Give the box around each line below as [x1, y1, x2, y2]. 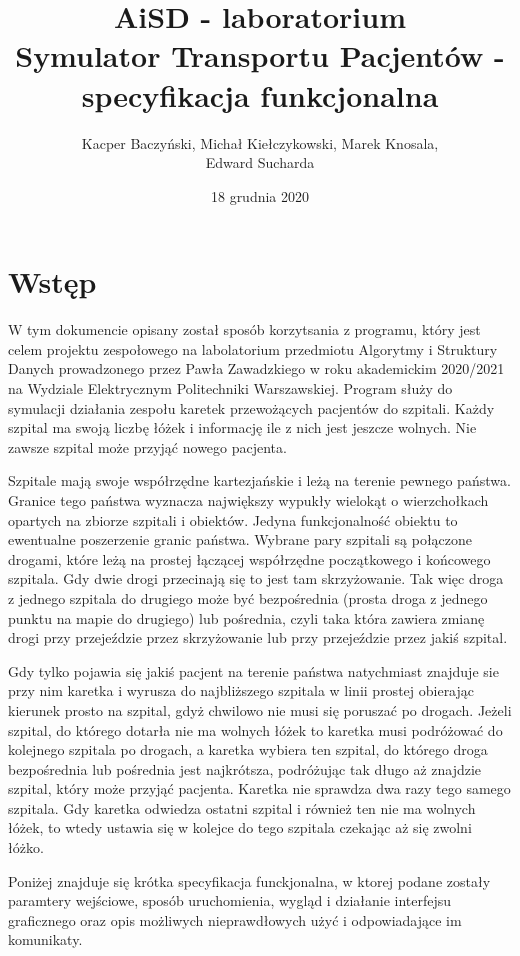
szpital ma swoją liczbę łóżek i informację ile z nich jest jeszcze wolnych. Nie [8, 417, 477, 438]
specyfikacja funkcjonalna [81, 74, 439, 115]
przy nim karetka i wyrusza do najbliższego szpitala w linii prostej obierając [8, 680, 475, 701]
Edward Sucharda [205, 152, 315, 173]
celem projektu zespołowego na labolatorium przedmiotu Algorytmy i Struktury [8, 338, 498, 359]
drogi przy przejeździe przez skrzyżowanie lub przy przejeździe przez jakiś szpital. [8, 627, 508, 648]
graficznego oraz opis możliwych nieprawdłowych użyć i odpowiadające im [8, 909, 462, 930]
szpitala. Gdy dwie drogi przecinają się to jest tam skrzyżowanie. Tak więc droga [8, 568, 504, 589]
